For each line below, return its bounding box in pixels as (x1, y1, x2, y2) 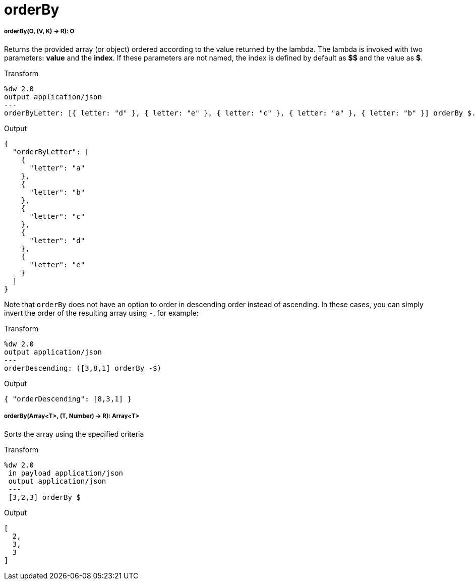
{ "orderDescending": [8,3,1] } (4, 394, 132, 403)
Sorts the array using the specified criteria (4, 429, 144, 438)
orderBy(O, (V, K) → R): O (4, 28, 75, 35)
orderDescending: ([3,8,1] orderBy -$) (4, 364, 161, 372)
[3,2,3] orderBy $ (8, 493, 81, 501)
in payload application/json (8, 469, 124, 477)
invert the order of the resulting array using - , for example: (4, 308, 199, 317)
